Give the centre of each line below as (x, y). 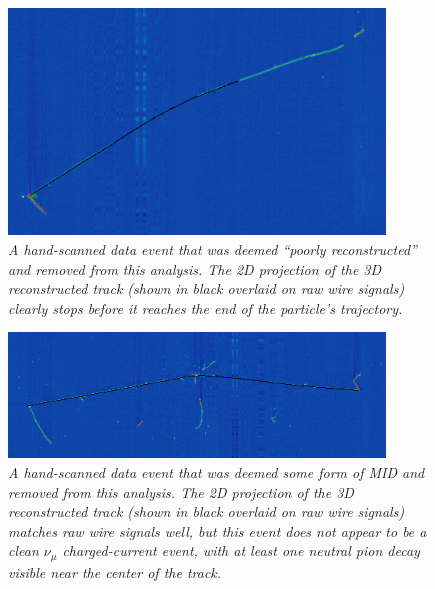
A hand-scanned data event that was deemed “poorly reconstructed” (212, 248)
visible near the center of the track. (115, 571)
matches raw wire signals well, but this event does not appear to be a (217, 530)
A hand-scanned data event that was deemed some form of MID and (216, 471)
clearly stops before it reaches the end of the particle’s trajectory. (205, 307)
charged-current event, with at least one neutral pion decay (241, 550)
